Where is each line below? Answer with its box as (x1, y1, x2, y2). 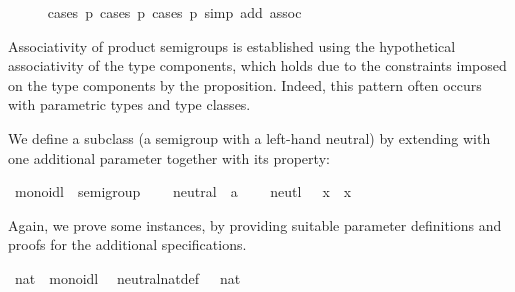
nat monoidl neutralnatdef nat (14, 267, 241, 288)
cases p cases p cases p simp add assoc (47, 2, 302, 22)
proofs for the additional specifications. (8, 234, 247, 255)
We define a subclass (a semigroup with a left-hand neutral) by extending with (8, 127, 491, 148)
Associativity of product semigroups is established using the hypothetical (8, 35, 456, 56)
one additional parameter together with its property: (8, 147, 330, 168)
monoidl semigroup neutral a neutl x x (14, 181, 352, 202)
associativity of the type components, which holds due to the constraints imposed (8, 55, 507, 76)
